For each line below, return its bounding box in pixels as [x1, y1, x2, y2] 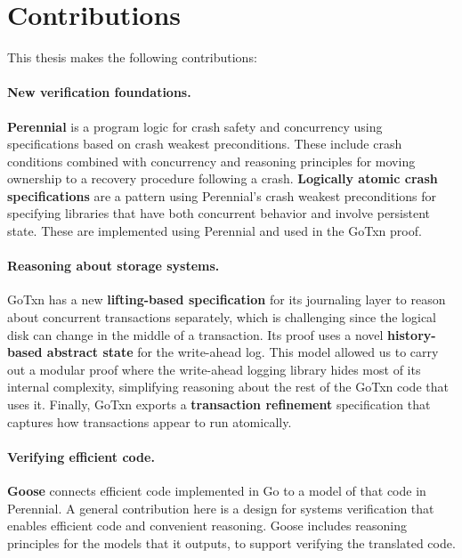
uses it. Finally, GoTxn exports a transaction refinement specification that [7, 395, 431, 414]
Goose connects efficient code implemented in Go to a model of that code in [7, 481, 426, 500]
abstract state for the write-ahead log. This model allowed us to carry [46, 343, 439, 361]
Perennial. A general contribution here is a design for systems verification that [7, 498, 434, 517]
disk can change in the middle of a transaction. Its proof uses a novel [7, 325, 384, 344]
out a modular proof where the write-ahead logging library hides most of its [7, 360, 421, 378]
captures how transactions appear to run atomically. [7, 412, 292, 431]
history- [387, 325, 436, 344]
